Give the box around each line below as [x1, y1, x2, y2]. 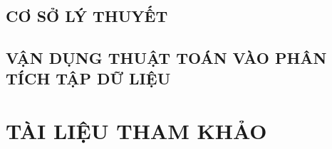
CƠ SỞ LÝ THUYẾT [6, 5, 168, 26]
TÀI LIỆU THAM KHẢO [6, 116, 267, 145]
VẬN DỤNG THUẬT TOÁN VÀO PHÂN [6, 46, 327, 68]
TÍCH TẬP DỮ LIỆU [6, 67, 171, 89]
